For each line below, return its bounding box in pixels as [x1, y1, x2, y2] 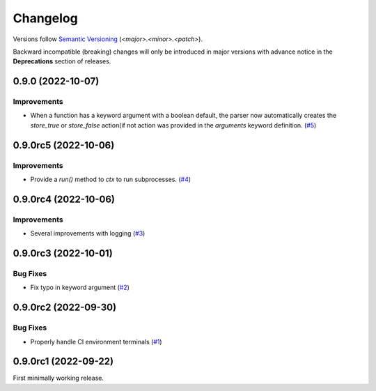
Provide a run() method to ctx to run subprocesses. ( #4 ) [30, 175, 191, 184]
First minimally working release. [13, 374, 104, 383]
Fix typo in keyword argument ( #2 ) [30, 283, 130, 292]
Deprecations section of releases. [13, 57, 111, 66]
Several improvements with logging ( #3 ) [30, 229, 146, 238]
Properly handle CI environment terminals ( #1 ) [30, 337, 163, 346]
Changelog [13, 10, 78, 26]
